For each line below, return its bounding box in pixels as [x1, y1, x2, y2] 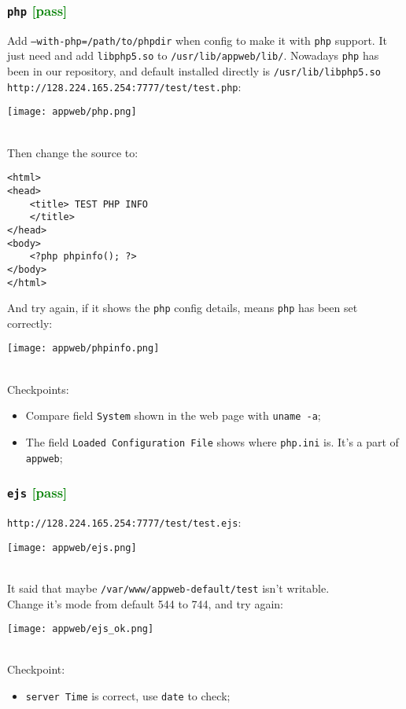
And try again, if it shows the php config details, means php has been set [7, 299, 358, 316]
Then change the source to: [7, 144, 138, 160]
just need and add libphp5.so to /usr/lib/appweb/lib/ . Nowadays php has [7, 47, 379, 64]
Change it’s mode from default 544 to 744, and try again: [7, 595, 283, 612]
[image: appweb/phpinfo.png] [7, 343, 160, 354]
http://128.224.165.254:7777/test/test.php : [7, 78, 242, 94]
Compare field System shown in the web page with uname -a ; [25, 407, 321, 424]
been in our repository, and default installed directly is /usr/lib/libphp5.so [7, 63, 381, 79]
